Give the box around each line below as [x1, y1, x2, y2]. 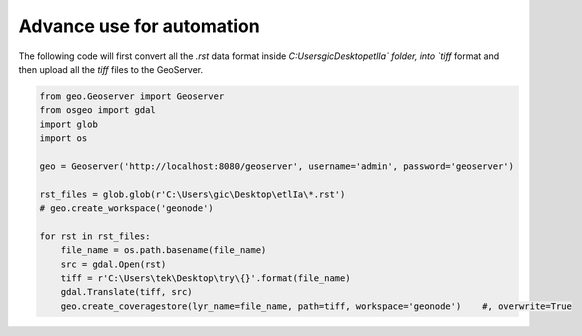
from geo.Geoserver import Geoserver [39, 90, 225, 102]
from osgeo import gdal [39, 105, 157, 116]
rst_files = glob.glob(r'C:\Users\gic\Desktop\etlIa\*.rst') [39, 188, 346, 200]
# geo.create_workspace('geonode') [39, 203, 214, 214]
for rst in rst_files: [39, 230, 151, 242]
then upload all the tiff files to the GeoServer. [18, 63, 204, 75]
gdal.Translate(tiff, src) [60, 286, 194, 298]
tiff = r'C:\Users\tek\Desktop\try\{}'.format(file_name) [60, 273, 351, 284]
